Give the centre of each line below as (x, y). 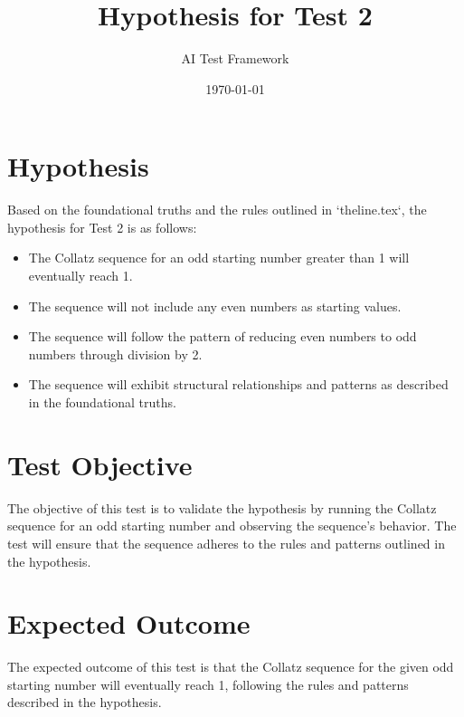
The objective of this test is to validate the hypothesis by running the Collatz (222, 507)
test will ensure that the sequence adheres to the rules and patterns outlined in (226, 543)
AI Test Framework (235, 58)
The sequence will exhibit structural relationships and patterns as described (238, 384)
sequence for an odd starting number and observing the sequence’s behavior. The (232, 526)
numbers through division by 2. (115, 354)
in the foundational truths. (102, 402)
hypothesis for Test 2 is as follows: (102, 227)
